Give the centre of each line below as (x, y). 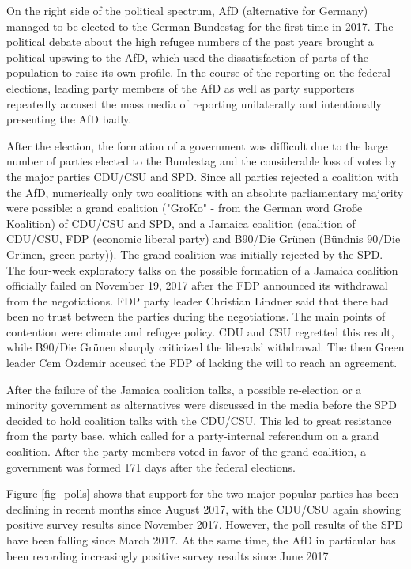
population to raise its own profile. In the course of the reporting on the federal (198, 72)
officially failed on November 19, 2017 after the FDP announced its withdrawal (197, 285)
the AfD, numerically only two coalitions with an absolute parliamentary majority (205, 192)
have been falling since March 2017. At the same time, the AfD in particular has (201, 540)
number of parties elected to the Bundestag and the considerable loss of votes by (202, 161)
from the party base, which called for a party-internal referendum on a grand (193, 436)
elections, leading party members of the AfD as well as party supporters (181, 87)
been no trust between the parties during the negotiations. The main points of (196, 316)
